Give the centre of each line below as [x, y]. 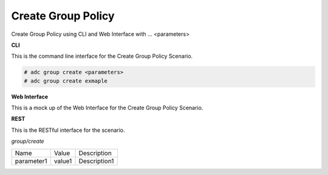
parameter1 [31, 161]
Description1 [96, 161]
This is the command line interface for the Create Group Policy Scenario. [102, 56]
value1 [63, 161]
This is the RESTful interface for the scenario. [68, 130]
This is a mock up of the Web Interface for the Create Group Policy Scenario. [107, 108]
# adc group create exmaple [66, 81]
